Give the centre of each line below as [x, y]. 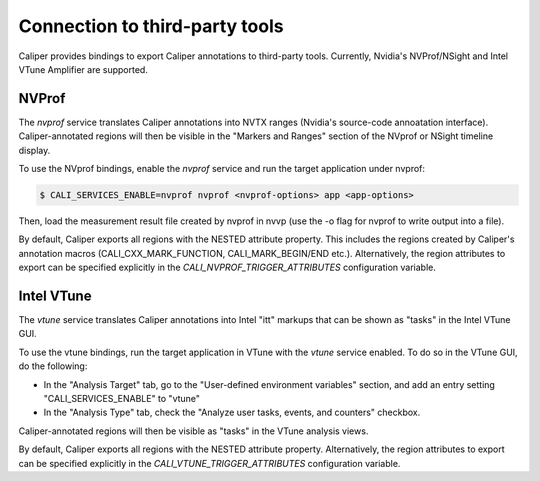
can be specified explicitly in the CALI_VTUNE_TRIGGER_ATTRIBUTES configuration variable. [209, 463]
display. [34, 150]
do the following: [53, 366]
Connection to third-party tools [151, 26]
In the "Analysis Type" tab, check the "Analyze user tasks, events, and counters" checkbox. [232, 412]
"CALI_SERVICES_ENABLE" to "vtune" [121, 399]
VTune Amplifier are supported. [83, 69]
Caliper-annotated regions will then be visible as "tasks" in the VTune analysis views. [193, 431]
